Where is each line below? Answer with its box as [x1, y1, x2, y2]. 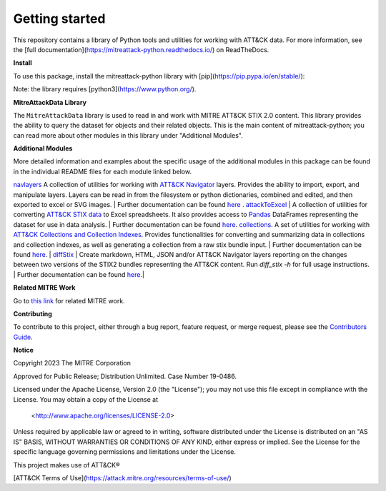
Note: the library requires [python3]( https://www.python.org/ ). [13, 85, 197, 93]
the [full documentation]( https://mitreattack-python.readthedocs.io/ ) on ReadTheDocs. [13, 45, 269, 54]
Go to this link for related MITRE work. [13, 296, 125, 305]
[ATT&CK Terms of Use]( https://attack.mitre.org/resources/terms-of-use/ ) [13, 474, 232, 482]
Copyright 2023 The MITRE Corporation [13, 359, 132, 368]
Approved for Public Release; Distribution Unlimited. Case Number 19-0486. [13, 372, 237, 380]
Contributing [13, 309, 53, 318]
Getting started [13, 11, 106, 26]
